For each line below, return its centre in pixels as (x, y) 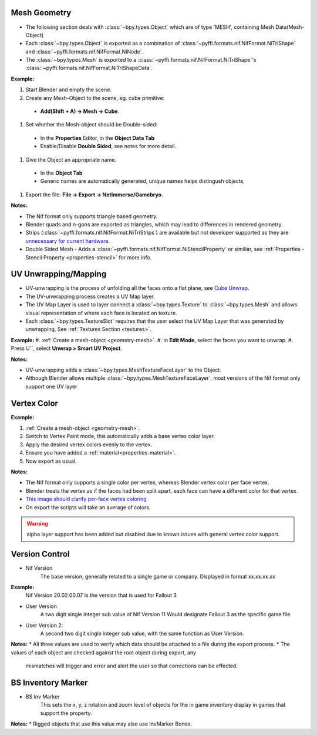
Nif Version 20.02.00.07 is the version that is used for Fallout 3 (101, 595)
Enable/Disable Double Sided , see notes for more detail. (108, 146)
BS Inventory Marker (49, 682)
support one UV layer (51, 386)
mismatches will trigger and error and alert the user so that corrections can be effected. (131, 666)
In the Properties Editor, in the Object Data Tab (97, 138)
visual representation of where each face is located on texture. (101, 313)
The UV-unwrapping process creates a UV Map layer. (90, 296)
